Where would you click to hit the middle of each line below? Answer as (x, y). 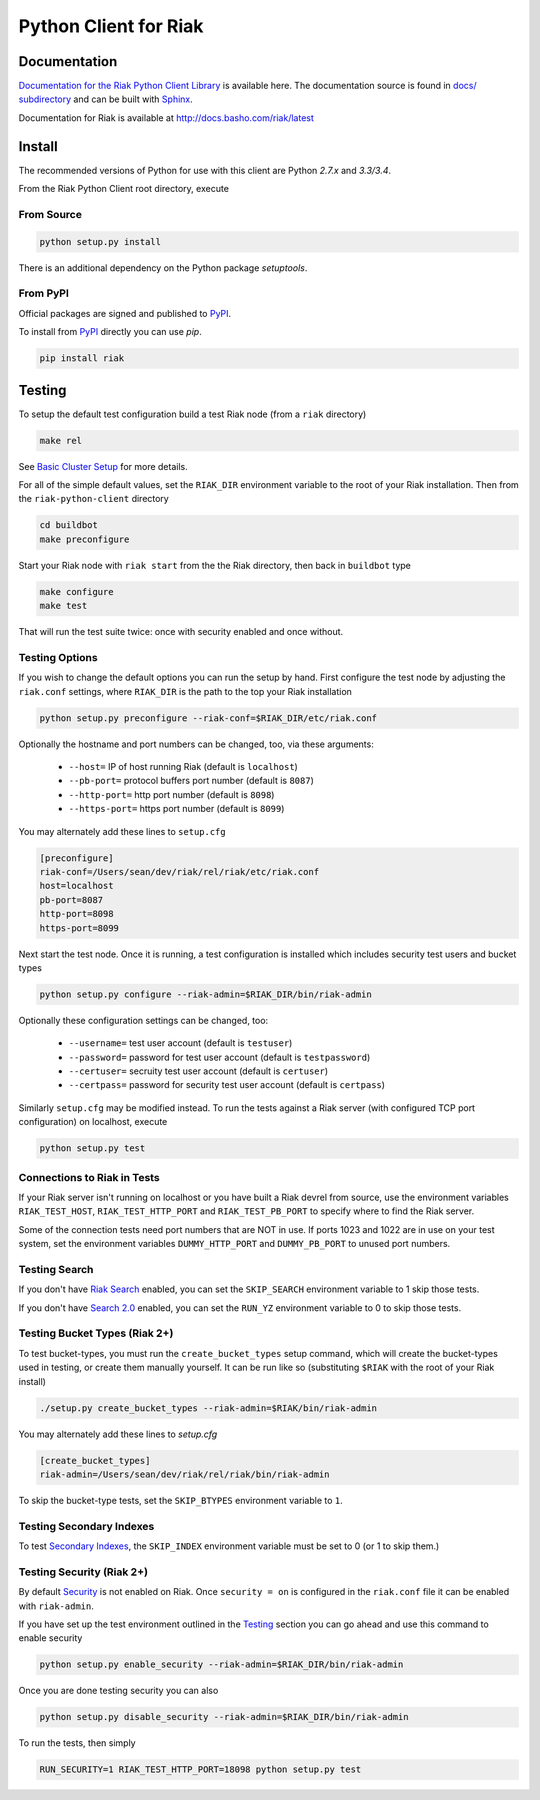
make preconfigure (84, 539)
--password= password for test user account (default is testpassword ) (219, 1057)
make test (63, 606)
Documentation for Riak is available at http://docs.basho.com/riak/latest (166, 117)
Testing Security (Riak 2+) (83, 1572)
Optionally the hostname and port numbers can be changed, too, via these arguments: (196, 744)
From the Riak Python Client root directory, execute (124, 189)
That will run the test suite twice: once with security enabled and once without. (181, 632)
